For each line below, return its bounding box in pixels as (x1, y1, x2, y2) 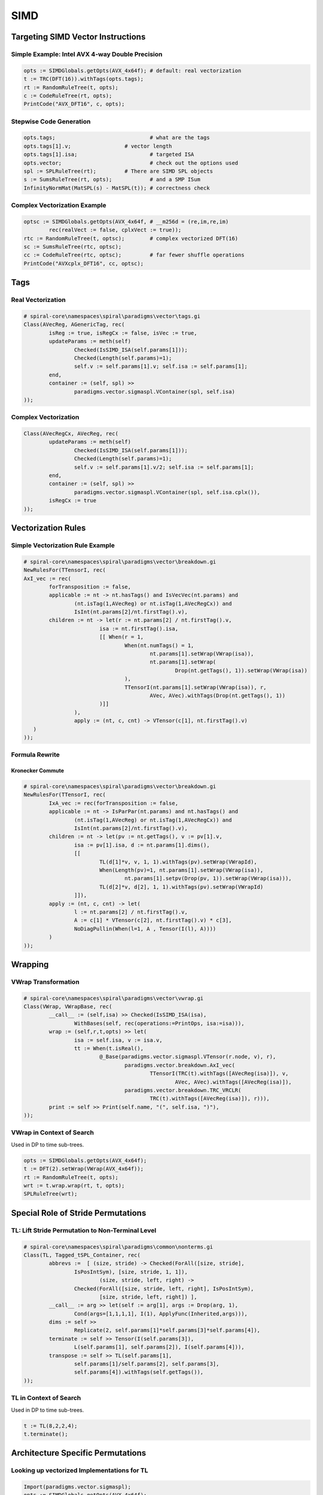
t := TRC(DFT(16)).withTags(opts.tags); (23, 75, 144, 83)
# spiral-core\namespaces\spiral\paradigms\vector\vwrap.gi (23, 994, 204, 1002)
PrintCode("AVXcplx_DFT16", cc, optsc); (23, 260, 144, 267)
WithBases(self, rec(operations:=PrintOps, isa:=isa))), (74, 1020, 245, 1027)
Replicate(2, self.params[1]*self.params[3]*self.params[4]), (74, 1327, 260, 1334)
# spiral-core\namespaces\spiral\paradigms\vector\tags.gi (23, 313, 200, 320)
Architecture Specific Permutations (11, 1448, 147, 1459)
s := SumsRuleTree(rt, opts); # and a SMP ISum (23, 176, 200, 183)
